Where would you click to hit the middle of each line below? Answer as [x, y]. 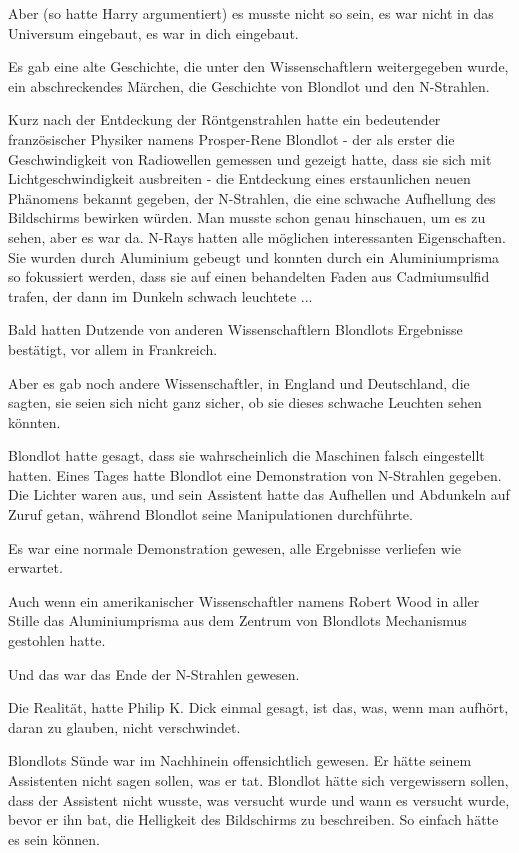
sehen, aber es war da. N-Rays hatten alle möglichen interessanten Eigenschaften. [257, 236]
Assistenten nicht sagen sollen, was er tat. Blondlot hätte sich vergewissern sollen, [258, 780]
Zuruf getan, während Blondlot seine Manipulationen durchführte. [210, 514]
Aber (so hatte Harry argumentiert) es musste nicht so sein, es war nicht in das [251, 13]
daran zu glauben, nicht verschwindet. [124, 726]
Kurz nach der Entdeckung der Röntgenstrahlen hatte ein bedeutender [224, 119]
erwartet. [35, 567]
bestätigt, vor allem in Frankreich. [113, 348]
